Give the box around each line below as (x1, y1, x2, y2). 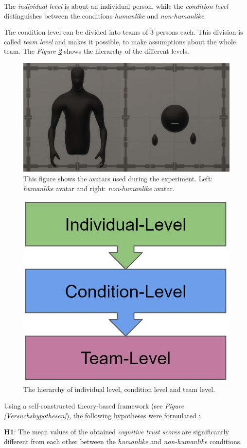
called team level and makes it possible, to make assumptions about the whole (4, 36, 236, 46)
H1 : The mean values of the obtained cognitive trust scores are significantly (4, 427, 229, 437)
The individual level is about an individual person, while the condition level (4, 1, 229, 11)
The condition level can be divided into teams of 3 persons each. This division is (4, 27, 243, 37)
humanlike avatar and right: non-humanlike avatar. (23, 183, 175, 193)
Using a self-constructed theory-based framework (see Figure (4, 400, 184, 410)
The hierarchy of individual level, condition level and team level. (23, 384, 215, 394)
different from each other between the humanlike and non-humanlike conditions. (4, 436, 242, 446)
